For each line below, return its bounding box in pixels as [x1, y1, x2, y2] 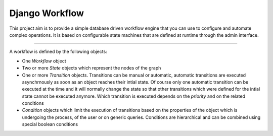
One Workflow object [22, 58, 67, 64]
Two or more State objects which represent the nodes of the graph [22, 65, 161, 71]
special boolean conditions [22, 121, 78, 127]
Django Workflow [9, 8, 84, 19]
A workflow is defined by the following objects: [9, 48, 107, 55]
